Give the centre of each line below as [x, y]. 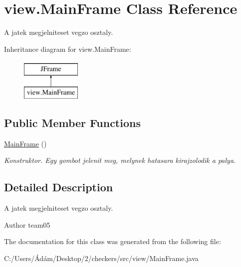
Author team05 [27, 224]
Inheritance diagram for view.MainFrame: [68, 49]
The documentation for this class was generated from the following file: [113, 241]
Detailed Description [59, 187]
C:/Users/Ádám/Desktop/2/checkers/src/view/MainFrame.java [101, 258]
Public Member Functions [72, 122]
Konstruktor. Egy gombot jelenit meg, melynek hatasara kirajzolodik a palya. [120, 160]
